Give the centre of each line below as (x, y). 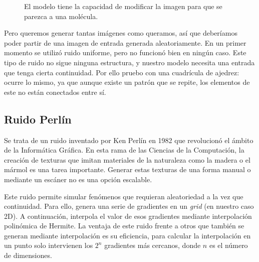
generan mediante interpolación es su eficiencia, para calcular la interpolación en (127, 235)
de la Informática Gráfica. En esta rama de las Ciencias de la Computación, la (124, 150)
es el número (228, 245)
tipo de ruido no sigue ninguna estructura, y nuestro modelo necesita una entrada (129, 62)
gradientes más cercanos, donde (153, 245)
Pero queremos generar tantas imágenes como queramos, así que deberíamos (121, 33)
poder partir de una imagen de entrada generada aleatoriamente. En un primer (125, 42)
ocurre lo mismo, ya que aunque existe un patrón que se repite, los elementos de (127, 82)
